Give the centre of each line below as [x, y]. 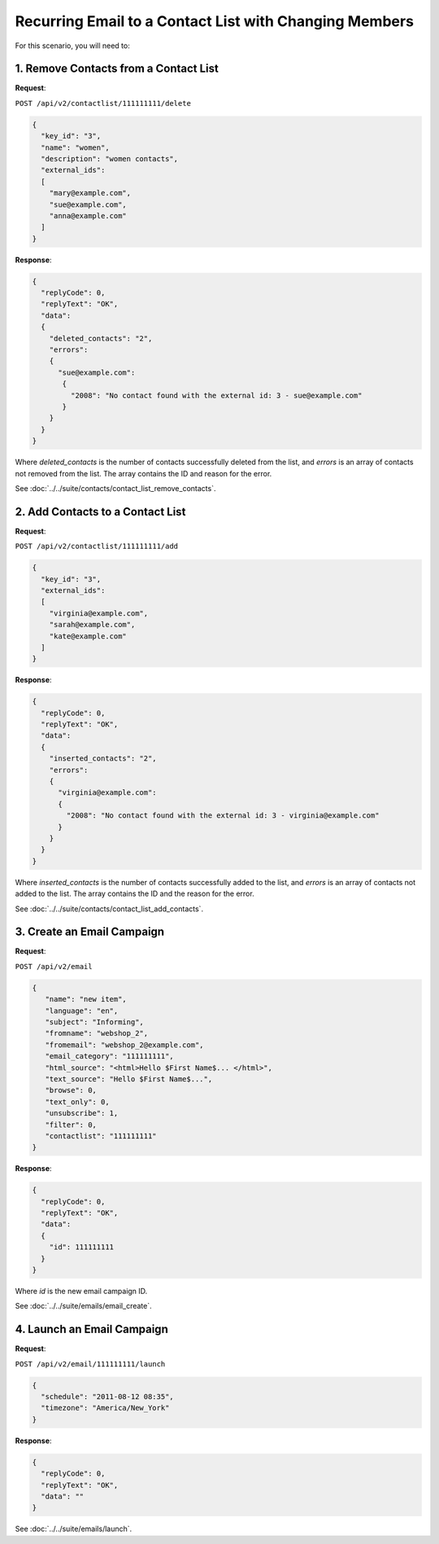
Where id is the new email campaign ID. [81, 1291]
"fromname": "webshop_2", [97, 1033]
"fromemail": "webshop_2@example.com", [124, 1045]
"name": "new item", [86, 999]
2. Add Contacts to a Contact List [100, 512]
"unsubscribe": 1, [82, 1113]
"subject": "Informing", [94, 1022]
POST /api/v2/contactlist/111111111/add [97, 546]
